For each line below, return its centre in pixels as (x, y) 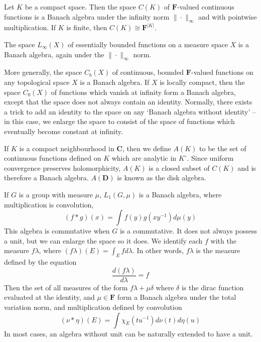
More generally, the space (43, 72)
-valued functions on (222, 72)
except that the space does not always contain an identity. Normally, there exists (128, 102)
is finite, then (87, 27)
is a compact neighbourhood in (67, 148)
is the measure (218, 250)
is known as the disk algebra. (162, 178)
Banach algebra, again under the (54, 54)
